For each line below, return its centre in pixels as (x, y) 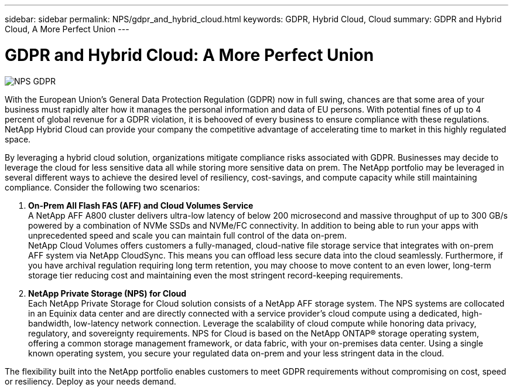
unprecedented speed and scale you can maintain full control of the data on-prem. (187, 235)
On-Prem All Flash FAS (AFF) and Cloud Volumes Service (141, 205)
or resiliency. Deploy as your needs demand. (90, 381)
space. (18, 139)
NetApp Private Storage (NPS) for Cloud (107, 293)
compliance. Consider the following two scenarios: (102, 187)
